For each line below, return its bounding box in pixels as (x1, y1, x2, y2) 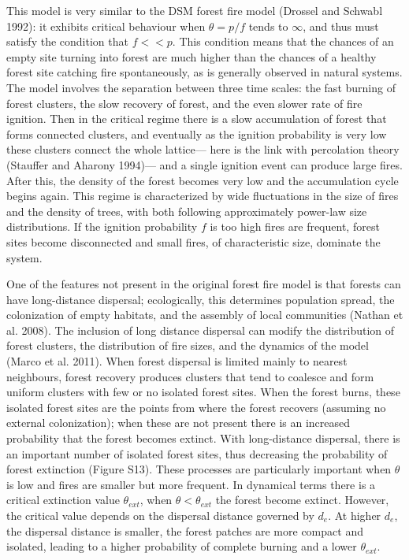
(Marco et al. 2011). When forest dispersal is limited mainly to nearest (6, 353, 348, 369)
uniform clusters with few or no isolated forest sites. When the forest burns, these (6, 384, 400, 400)
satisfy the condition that (6, 33, 128, 50)
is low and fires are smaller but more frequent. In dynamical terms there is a (6, 476, 376, 492)
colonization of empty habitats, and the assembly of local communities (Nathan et (6, 306, 403, 323)
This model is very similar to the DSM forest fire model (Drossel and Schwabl (6, 2, 383, 18)
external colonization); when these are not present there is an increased (6, 414, 351, 431)
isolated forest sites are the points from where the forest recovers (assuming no (6, 399, 386, 415)
